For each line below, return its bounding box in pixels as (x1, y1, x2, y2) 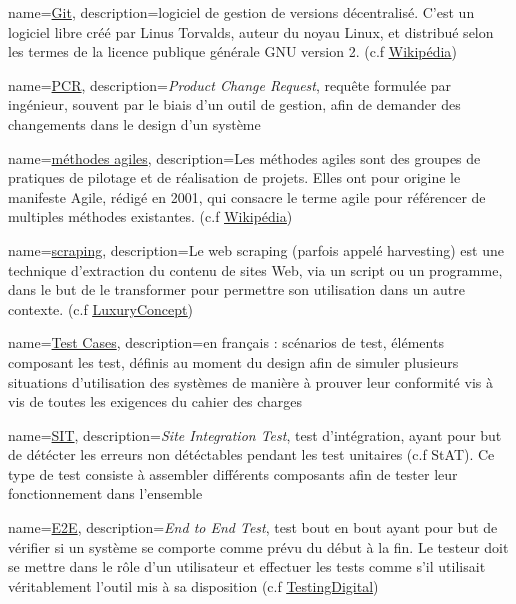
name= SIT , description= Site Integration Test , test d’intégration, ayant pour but (8, 424, 502, 445)
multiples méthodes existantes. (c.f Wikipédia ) (8, 206, 293, 227)
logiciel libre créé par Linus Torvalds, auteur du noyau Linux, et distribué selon (8, 21, 494, 42)
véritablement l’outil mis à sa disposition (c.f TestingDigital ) (8, 575, 379, 596)
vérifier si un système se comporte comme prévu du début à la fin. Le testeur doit (8, 536, 509, 557)
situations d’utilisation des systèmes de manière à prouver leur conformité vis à (8, 371, 493, 392)
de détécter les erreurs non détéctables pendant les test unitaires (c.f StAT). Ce (8, 444, 495, 465)
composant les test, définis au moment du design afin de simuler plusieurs (8, 351, 459, 372)
